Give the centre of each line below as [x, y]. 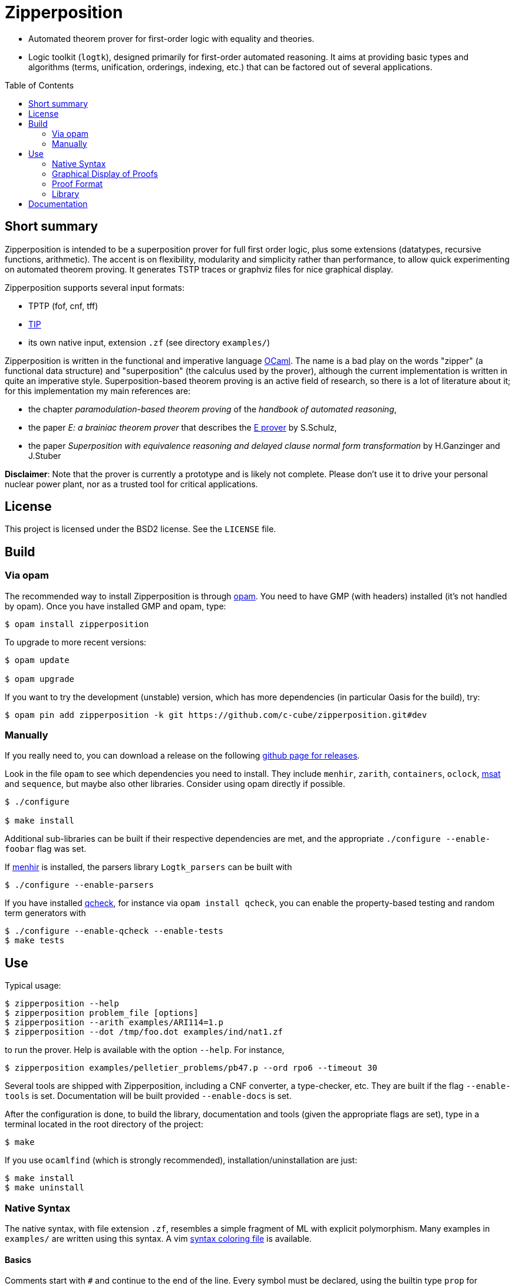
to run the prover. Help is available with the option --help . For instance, [145, 1050]
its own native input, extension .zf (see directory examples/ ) [149, 342]
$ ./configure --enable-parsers [79, 885]
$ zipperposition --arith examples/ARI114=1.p [114, 1023]
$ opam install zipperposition [77, 624]
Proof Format [77, 183]
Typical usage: [33, 986]
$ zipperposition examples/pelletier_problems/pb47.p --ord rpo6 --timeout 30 [191, 1068]
